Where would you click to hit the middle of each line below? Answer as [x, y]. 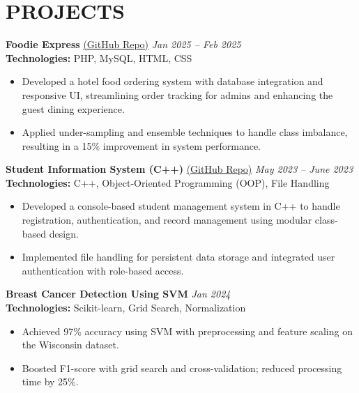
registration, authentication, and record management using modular [167, 220]
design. [64, 233]
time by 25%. [50, 382]
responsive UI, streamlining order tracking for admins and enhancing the [177, 94]
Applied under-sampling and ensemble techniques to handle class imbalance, [185, 132]
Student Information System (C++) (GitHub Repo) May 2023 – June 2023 [179, 169]
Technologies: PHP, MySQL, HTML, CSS [99, 57]
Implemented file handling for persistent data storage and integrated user [178, 257]
